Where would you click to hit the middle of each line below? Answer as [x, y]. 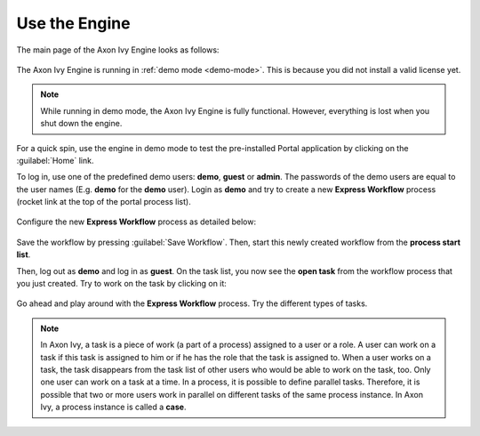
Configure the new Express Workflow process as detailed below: [136, 222]
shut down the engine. [81, 124]
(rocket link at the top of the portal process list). [104, 202]
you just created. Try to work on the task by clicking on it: [121, 284]
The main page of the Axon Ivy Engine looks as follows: [118, 50]
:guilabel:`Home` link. [55, 160]
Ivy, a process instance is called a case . [113, 407]
